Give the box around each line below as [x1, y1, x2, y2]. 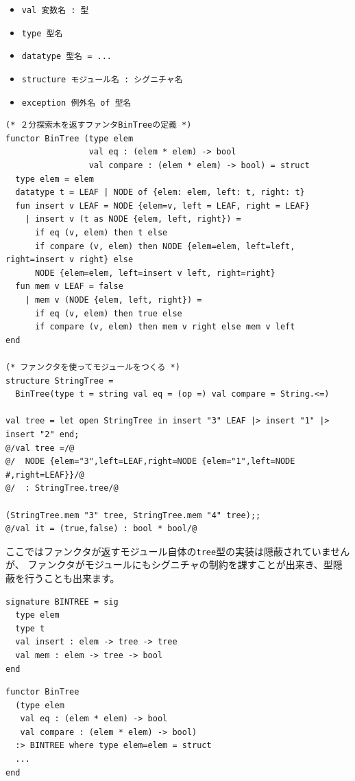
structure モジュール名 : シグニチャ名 [21, 74, 183, 84]
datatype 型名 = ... [21, 51, 112, 62]
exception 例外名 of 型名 [21, 97, 132, 108]
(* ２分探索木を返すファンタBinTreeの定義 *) [5, 120, 192, 130]
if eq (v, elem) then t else [34, 228, 168, 238]
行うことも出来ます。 [24, 570, 120, 585]
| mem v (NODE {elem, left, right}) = [25, 295, 202, 305]
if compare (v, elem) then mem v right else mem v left [34, 322, 295, 332]
